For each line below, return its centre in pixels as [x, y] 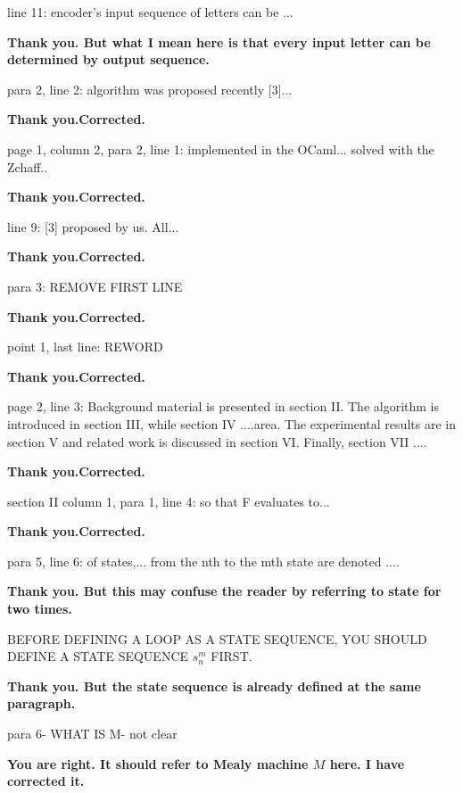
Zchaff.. [28, 166]
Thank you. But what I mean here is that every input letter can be [219, 41]
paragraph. [41, 703]
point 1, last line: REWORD [85, 347]
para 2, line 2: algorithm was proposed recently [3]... [150, 89]
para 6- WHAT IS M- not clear [92, 734]
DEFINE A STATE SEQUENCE [98, 656]
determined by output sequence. [108, 59]
